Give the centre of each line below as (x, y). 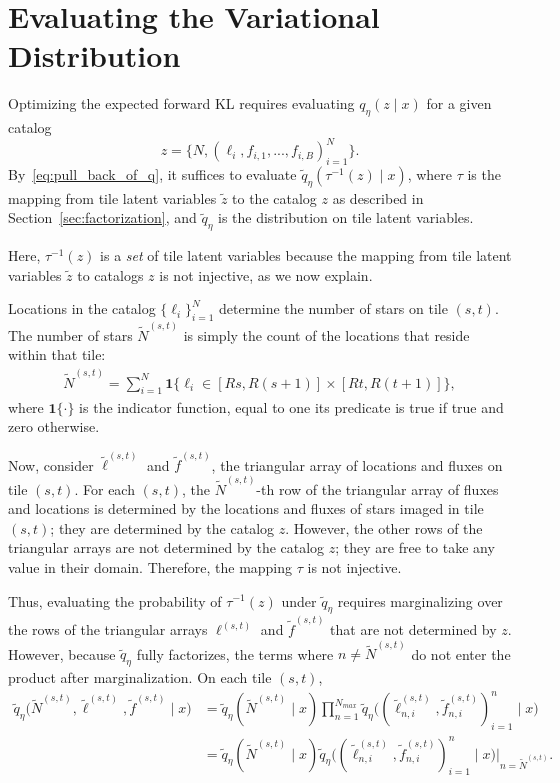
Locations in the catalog (82, 308)
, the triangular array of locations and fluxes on (357, 464)
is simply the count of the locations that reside (326, 334)
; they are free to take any (415, 547)
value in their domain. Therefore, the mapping (150, 566)
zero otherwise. (54, 426)
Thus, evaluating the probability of (115, 600)
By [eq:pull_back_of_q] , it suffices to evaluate (152, 174)
